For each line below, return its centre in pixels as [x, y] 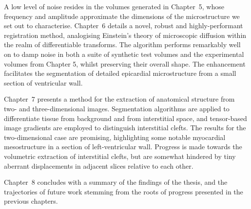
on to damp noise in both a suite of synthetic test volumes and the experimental [124, 54]
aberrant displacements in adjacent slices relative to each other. [99, 165]
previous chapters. [31, 201]
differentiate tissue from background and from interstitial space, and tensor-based [125, 118]
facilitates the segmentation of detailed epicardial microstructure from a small [120, 73]
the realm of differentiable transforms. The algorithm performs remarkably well [122, 44]
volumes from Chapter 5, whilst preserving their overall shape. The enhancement [125, 63]
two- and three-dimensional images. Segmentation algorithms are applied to [117, 108]
